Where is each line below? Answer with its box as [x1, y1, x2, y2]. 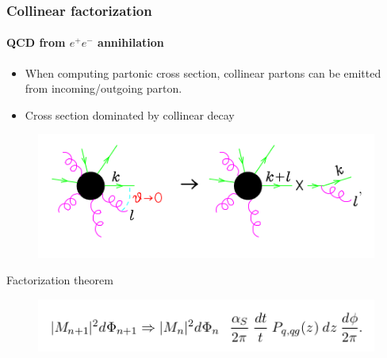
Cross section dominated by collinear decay [25, 106, 235, 123]
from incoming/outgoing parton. [25, 80, 182, 97]
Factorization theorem [6, 272, 113, 288]
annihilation [98, 34, 164, 51]
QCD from [6, 34, 66, 51]
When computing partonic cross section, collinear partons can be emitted [25, 64, 381, 81]
